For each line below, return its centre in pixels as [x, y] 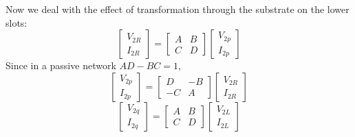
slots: [17, 22]
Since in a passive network [61, 65]
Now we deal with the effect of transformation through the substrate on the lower [177, 9]
